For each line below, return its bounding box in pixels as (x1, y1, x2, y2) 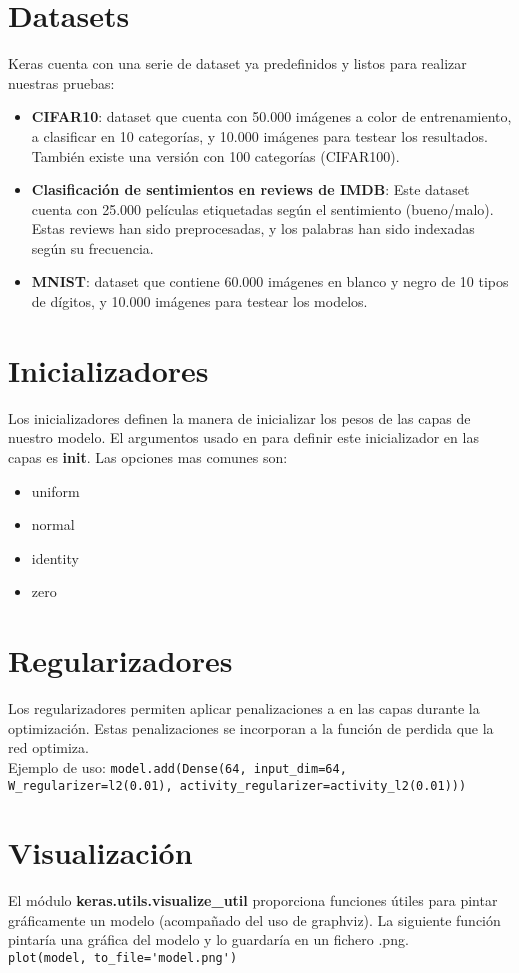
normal (31, 514, 75, 535)
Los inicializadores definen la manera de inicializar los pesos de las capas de (8, 407, 471, 428)
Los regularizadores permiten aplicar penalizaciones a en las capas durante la (8, 698, 480, 719)
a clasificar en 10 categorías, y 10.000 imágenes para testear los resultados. (31, 125, 488, 146)
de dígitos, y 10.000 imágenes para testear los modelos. (31, 291, 368, 312)
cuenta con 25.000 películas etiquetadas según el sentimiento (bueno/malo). (31, 198, 494, 219)
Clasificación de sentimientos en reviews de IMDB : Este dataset (31, 179, 470, 200)
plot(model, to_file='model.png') (8, 951, 238, 966)
